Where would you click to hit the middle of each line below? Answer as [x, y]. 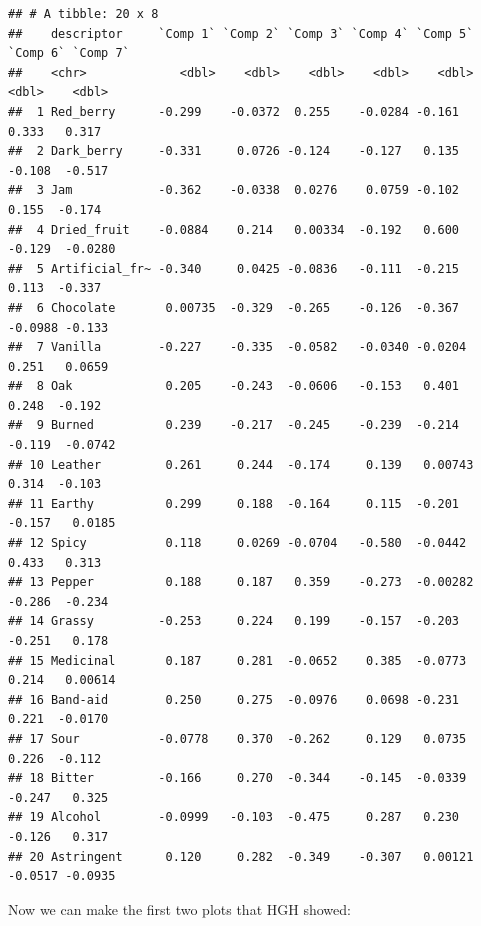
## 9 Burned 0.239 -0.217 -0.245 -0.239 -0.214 [234, 425]
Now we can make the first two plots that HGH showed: [179, 908]
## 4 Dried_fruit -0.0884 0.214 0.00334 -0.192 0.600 [234, 229]
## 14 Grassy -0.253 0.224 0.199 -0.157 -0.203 [234, 621]
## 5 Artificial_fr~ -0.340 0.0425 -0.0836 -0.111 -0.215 [234, 268]
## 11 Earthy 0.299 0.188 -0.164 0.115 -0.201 [234, 503]
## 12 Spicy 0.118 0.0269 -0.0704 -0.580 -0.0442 [237, 543]
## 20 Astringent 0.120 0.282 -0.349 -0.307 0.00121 [241, 856]
